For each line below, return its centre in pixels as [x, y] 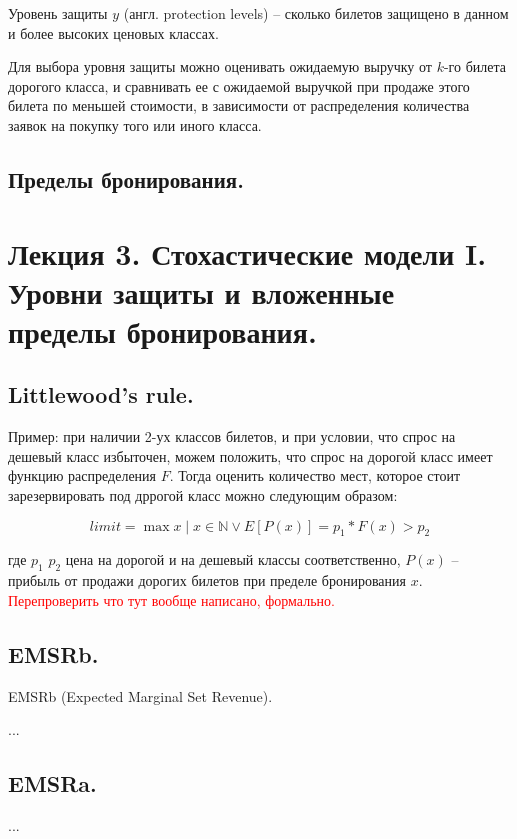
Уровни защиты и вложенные [201, 291]
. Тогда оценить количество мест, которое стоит [315, 475]
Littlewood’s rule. [101, 394]
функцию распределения [82, 475]
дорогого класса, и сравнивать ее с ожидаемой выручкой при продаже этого [239, 85]
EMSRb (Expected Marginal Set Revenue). [140, 695]
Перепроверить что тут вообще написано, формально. [171, 599]
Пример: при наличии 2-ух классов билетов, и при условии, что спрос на [232, 436]
